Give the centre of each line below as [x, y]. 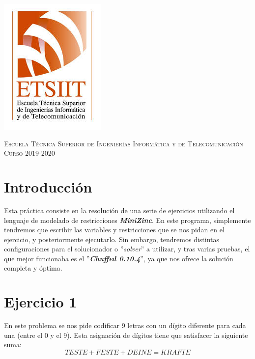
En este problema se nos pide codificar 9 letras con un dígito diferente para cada [125, 325]
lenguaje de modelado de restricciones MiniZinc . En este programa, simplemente [127, 220]
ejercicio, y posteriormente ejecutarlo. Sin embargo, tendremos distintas [112, 239]
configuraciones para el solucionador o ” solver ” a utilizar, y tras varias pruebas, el [127, 249]
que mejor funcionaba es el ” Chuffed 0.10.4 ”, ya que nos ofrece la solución [119, 258]
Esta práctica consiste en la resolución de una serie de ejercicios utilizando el [119, 210]
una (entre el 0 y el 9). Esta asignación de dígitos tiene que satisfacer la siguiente [126, 335]
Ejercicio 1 [41, 302]
